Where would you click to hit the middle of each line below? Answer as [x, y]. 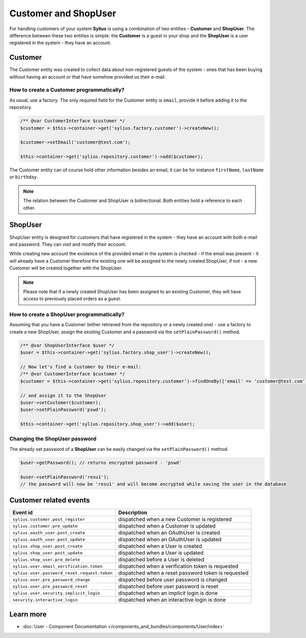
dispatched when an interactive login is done [172, 600]
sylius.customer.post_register [49, 519]
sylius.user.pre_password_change [51, 579]
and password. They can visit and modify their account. [68, 244]
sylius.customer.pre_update [45, 526]
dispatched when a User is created [160, 546]
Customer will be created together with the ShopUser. [66, 268]
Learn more [28, 614]
